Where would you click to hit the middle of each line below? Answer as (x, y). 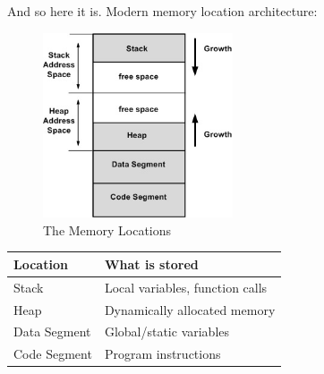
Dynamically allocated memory (190, 309)
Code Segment (53, 354)
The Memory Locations (107, 229)
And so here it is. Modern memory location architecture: (162, 11)
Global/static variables (167, 331)
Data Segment (52, 331)
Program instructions (162, 354)
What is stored (151, 263)
